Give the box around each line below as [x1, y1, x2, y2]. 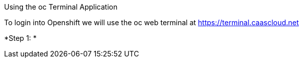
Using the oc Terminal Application [4, 3, 118, 11]
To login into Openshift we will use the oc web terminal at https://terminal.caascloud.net [4, 18, 299, 27]
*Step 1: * [4, 34, 37, 42]
